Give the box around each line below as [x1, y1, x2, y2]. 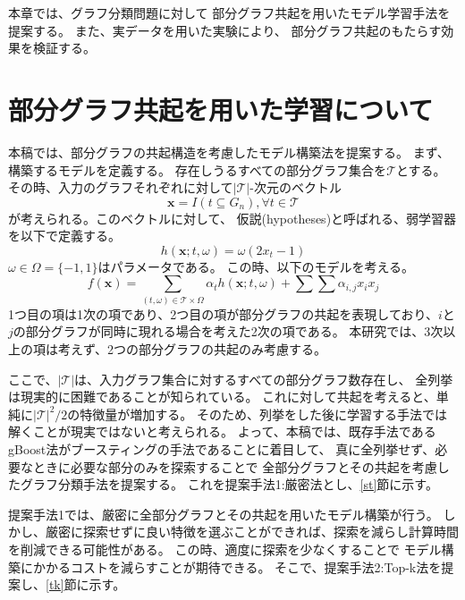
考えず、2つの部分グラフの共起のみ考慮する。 [57, 339, 327, 358]
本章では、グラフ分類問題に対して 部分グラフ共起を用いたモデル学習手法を [8, 4, 451, 21]
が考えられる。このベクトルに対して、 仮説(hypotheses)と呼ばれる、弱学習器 [8, 208, 457, 227]
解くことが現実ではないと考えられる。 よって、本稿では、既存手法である [8, 422, 436, 441]
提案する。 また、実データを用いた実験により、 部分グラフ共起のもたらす [8, 21, 442, 39]
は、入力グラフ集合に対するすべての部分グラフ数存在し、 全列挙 [74, 369, 453, 388]
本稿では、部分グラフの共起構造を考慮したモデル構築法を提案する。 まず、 [8, 142, 450, 161]
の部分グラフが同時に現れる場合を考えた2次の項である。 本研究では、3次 [13, 322, 444, 341]
